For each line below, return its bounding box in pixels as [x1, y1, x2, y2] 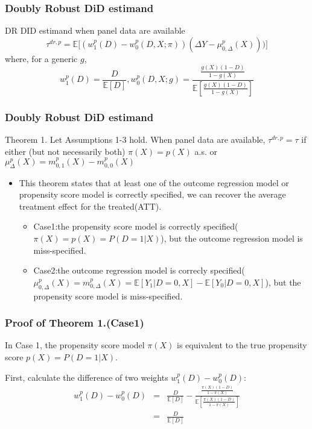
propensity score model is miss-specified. [33, 289, 183, 302]
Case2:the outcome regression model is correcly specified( [33, 264, 245, 277]
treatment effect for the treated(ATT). [19, 199, 162, 212]
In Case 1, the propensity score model [5, 339, 145, 351]
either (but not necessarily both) [5, 145, 126, 157]
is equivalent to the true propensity [177, 339, 307, 351]
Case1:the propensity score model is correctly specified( [33, 220, 238, 233]
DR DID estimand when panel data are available [5, 24, 185, 37]
